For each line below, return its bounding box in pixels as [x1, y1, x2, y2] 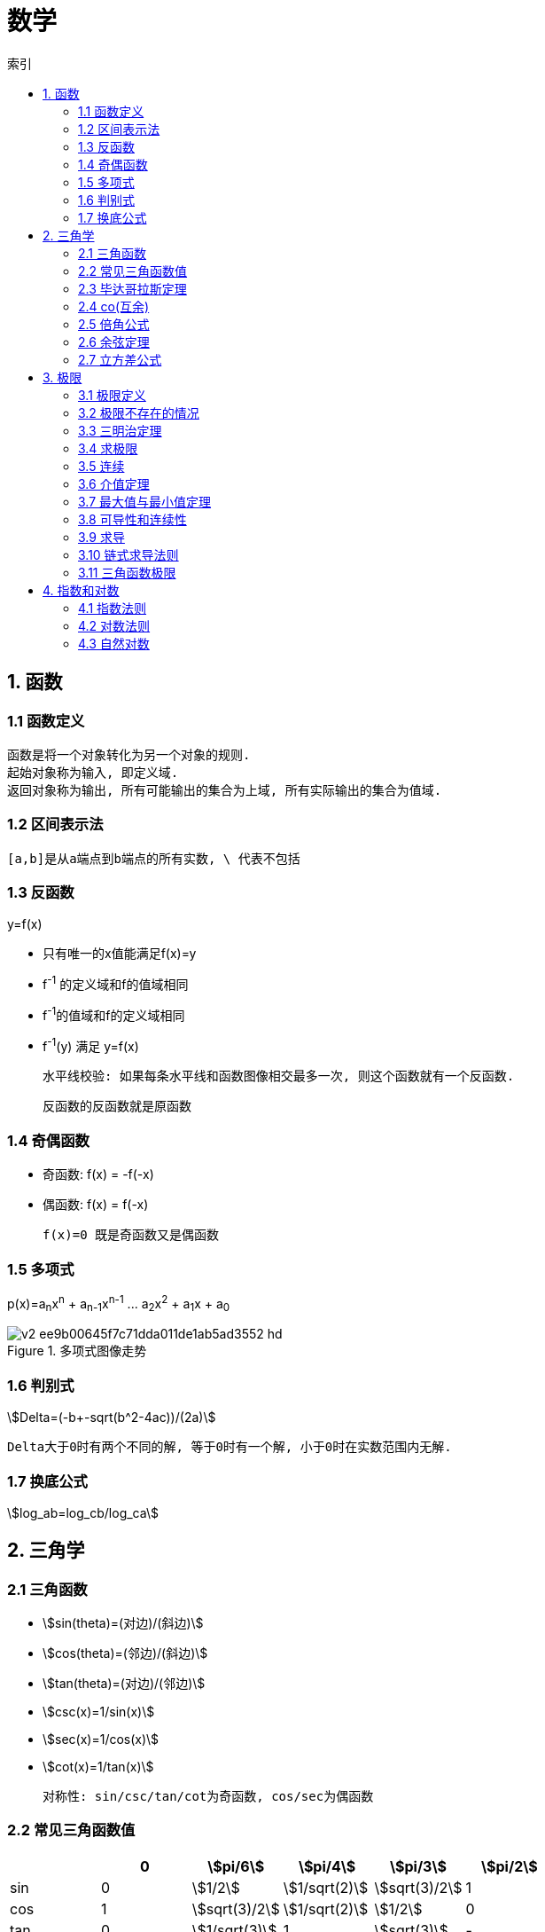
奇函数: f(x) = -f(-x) [43, 1166, 154, 1182]
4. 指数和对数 [43, 582, 120, 598]
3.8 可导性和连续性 [78, 511, 187, 527]
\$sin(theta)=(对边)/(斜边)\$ [43, 1615, 204, 1631]
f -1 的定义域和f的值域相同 [43, 974, 189, 993]
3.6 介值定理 [78, 475, 150, 491]
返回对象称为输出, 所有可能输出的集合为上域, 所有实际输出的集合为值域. [7, 782, 442, 797]
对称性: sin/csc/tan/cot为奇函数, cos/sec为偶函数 [43, 1789, 374, 1804]
